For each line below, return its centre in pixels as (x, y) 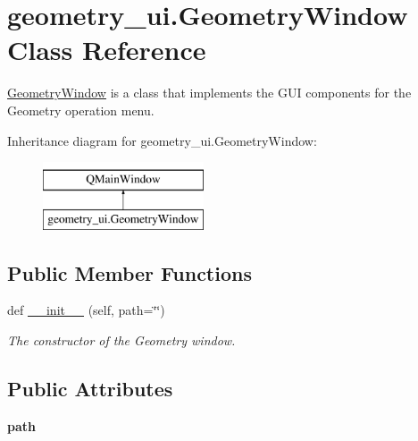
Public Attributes (90, 389)
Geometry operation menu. (81, 110)
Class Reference (107, 50)
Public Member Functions (130, 272)
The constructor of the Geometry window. (121, 340)
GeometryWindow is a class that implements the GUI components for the (209, 93)
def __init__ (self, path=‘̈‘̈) (86, 310)
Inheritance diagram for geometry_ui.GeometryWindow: (162, 140)
